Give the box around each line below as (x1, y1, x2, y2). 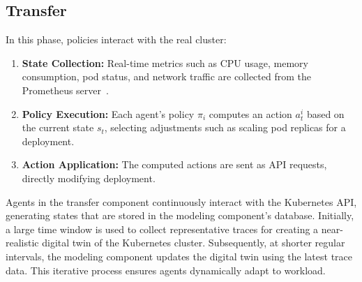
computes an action (209, 106, 292, 121)
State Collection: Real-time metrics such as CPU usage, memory (22, 55, 308, 70)
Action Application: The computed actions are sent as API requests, (22, 157, 327, 172)
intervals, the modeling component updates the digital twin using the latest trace (6, 248, 352, 263)
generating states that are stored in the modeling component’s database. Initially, (6, 208, 354, 223)
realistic (6, 235, 39, 250)
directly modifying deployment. (22, 170, 156, 185)
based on (306, 106, 345, 121)
